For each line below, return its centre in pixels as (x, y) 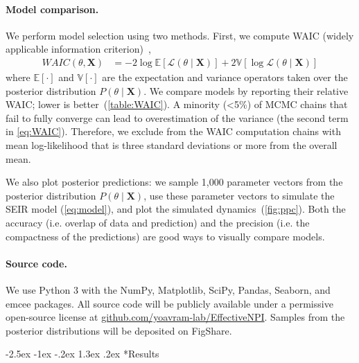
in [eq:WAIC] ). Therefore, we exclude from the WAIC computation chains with (173, 131)
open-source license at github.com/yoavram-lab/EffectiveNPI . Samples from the (175, 317)
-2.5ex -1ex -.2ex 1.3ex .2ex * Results (82, 354)
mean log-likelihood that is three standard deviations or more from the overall (172, 144)
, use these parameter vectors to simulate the (239, 195)
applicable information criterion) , (78, 49)
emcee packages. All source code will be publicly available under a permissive (169, 303)
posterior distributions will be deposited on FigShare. (119, 330)
